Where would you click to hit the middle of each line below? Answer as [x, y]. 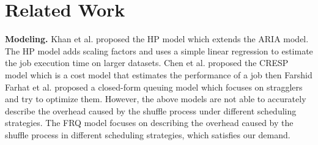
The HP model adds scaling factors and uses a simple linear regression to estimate [159, 50]
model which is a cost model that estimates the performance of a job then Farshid [159, 74]
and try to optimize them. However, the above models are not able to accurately [156, 99]
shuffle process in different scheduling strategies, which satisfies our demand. [148, 134]
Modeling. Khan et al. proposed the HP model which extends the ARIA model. [157, 39]
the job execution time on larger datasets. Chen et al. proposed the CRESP [147, 63]
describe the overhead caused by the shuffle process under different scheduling [151, 110]
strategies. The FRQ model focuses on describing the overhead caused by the [149, 123]
